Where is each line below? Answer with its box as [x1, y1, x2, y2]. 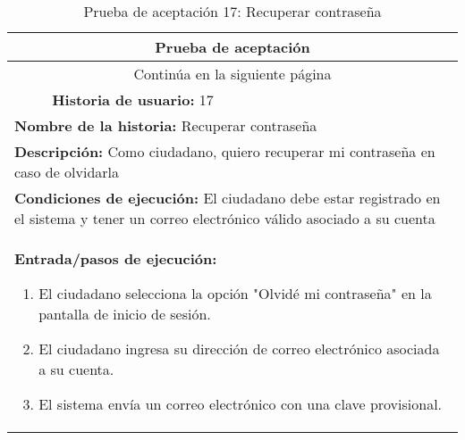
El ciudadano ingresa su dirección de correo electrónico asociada [38, 338, 440, 359]
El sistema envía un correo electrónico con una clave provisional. [38, 394, 443, 414]
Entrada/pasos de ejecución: [14, 248, 217, 269]
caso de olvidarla [14, 162, 120, 182]
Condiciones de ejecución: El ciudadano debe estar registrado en [14, 187, 441, 208]
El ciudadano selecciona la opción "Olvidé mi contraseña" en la [38, 283, 432, 303]
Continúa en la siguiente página [133, 63, 332, 84]
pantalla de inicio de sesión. [38, 303, 211, 324]
